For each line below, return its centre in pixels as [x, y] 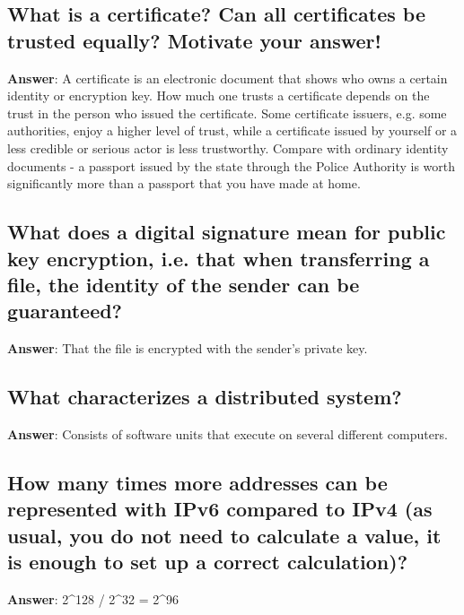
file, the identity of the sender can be [184, 284]
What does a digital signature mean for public [227, 232]
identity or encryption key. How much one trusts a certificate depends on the [219, 95]
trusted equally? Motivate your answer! [194, 40]
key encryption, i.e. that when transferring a [219, 258]
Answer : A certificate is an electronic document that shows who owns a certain [228, 78]
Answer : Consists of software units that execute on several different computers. [228, 433]
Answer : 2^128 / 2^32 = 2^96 [93, 598]
